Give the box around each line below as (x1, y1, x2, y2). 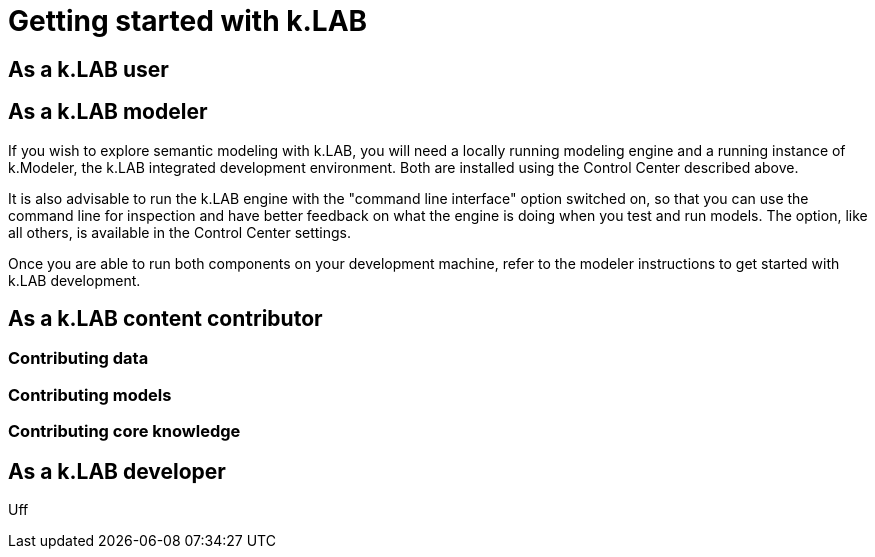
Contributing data (8, 348, 149, 369)
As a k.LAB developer (8, 458, 226, 484)
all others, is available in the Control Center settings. (8, 223, 352, 241)
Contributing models (8, 384, 172, 405)
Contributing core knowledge (8, 421, 241, 442)
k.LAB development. (8, 271, 141, 289)
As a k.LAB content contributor (8, 306, 323, 332)
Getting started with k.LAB (8, 4, 368, 38)
